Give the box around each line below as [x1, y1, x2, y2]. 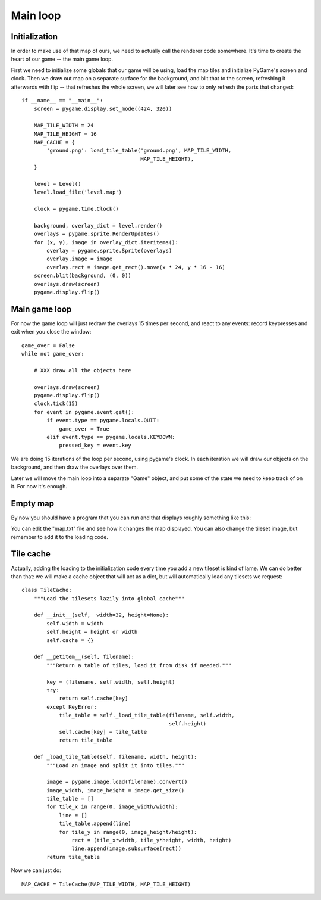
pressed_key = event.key [59, 442, 132, 449]
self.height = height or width [46, 628, 138, 636]
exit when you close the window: [11, 328, 92, 335]
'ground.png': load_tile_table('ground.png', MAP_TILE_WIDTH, [46, 147, 232, 154]
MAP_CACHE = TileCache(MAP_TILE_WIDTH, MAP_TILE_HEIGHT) [21, 880, 191, 887]
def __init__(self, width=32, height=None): [33, 612, 169, 619]
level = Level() [33, 180, 81, 187]
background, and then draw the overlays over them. [11, 463, 138, 471]
